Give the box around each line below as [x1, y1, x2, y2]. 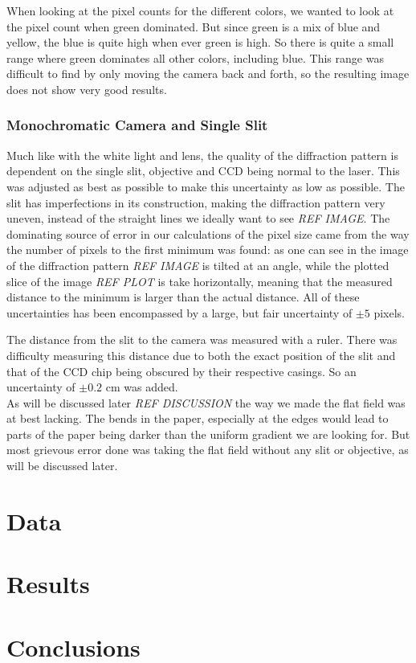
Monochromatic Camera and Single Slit [6, 115, 268, 135]
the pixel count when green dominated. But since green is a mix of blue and [6, 18, 381, 35]
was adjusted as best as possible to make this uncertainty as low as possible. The [6, 178, 405, 194]
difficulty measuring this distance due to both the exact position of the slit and [6, 346, 396, 363]
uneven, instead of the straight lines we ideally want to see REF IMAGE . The [6, 210, 390, 227]
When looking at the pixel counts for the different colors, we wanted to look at [6, 2, 394, 18]
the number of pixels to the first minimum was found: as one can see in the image [6, 241, 409, 258]
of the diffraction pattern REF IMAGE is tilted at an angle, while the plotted [6, 256, 389, 273]
